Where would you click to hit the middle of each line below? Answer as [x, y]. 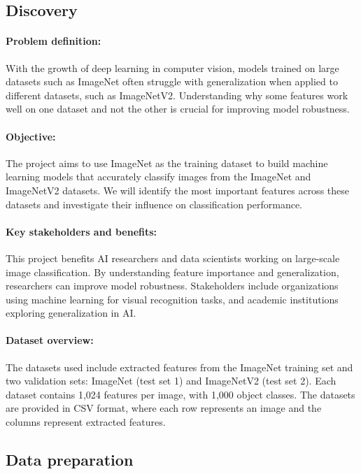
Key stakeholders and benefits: [82, 231]
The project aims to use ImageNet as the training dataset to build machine [167, 163]
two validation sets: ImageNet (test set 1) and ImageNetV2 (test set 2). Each [171, 381]
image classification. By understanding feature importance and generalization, [172, 272]
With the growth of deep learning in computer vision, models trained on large [172, 67]
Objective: [31, 136]
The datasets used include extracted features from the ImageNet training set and [179, 367]
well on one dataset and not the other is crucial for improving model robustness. [178, 109]
